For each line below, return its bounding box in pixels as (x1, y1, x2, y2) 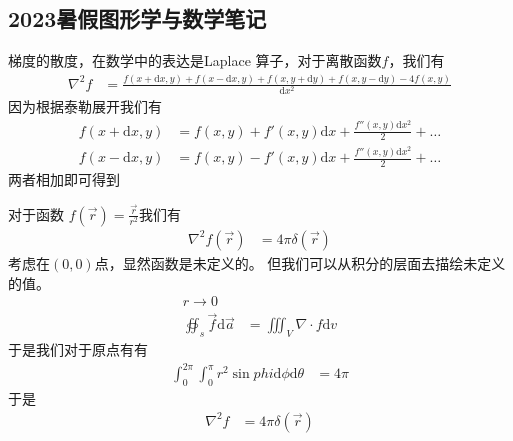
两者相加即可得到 (8, 169, 120, 190)
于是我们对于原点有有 (8, 339, 148, 360)
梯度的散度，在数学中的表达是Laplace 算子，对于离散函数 (8, 50, 382, 70)
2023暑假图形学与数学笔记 (8, 3, 267, 34)
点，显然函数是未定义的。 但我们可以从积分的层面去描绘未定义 (94, 252, 506, 273)
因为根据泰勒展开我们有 (8, 96, 162, 117)
